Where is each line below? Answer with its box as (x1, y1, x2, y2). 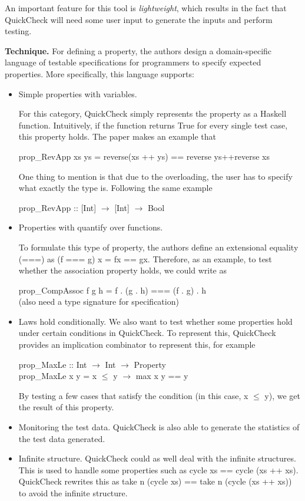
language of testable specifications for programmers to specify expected (5, 56, 261, 68)
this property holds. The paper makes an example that (18, 130, 216, 143)
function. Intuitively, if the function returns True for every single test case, (18, 118, 288, 131)
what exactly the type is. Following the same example (18, 182, 213, 194)
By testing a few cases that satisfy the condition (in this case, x (18, 389, 248, 401)
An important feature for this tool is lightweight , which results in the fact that (5, 2, 287, 14)
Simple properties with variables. (18, 87, 137, 100)
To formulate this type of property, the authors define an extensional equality (18, 240, 299, 253)
